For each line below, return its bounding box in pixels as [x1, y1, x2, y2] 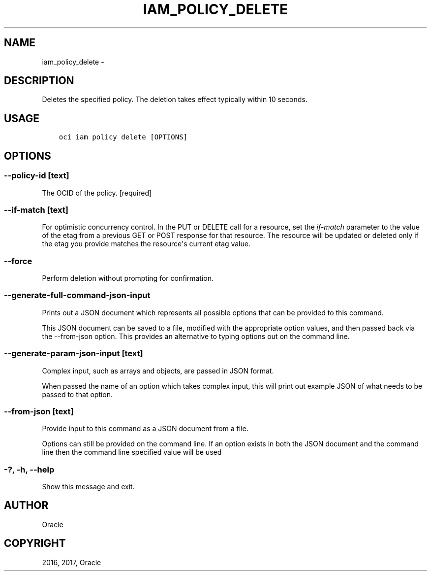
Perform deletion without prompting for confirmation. [42, 274, 214, 282]
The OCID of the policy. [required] [42, 188, 152, 197]
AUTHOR [4, 499, 49, 512]
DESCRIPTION [4, 74, 74, 87]
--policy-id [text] [4, 170, 69, 181]
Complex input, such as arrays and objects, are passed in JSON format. [42, 366, 274, 375]
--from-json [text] [4, 406, 74, 416]
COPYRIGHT [4, 537, 66, 550]
